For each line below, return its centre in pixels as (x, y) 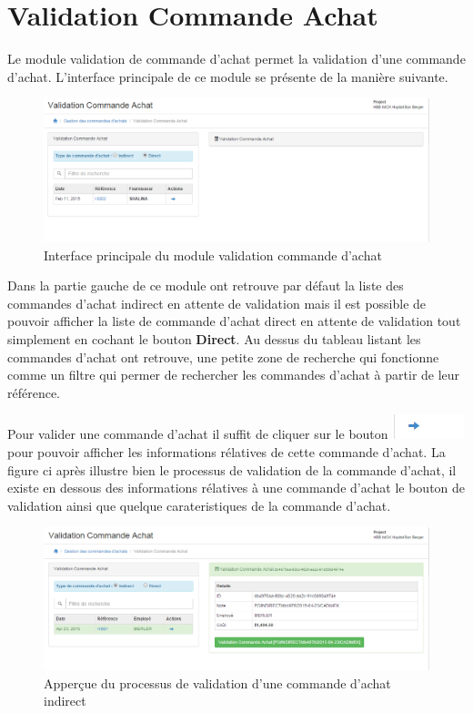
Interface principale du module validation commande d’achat (213, 255)
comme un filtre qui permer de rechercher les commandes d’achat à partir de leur (234, 375)
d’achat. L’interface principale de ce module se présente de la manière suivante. (228, 76)
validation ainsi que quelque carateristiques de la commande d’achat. (199, 505)
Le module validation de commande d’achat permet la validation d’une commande (236, 59)
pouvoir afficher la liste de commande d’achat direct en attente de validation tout (234, 321)
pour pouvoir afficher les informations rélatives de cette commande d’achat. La (226, 452)
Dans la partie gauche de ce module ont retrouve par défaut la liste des (206, 285)
